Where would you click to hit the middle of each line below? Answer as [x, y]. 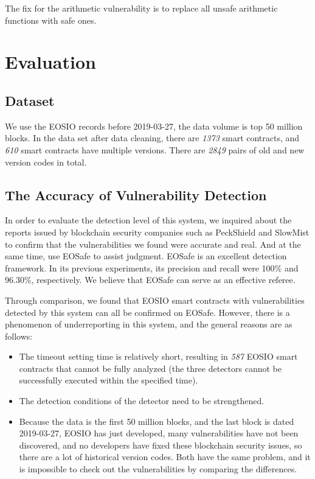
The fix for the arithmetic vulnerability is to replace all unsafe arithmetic [141, 8]
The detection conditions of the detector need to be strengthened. [142, 401]
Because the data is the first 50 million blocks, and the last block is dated [157, 421]
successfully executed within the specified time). [109, 380]
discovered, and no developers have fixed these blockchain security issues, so [161, 445]
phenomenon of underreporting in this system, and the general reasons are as [149, 324]
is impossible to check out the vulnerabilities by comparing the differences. [158, 469]
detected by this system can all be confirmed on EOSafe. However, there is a [147, 312]
